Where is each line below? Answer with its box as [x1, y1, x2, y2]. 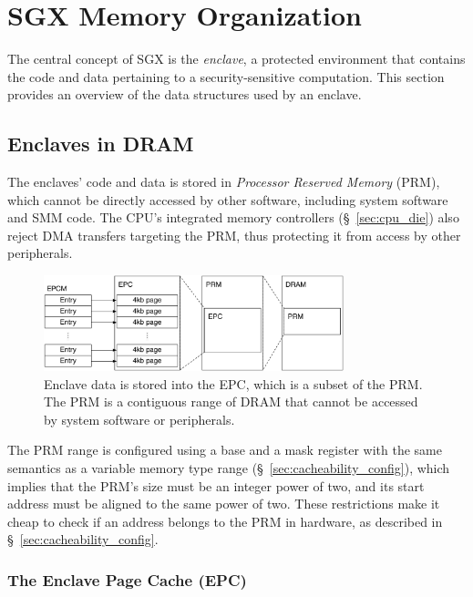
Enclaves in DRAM [7, 129, 194, 158]
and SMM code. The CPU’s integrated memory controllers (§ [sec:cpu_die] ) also [7, 208, 459, 227]
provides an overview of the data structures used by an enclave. [7, 85, 362, 104]
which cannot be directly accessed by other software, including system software [7, 190, 448, 209]
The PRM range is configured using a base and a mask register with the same [7, 440, 442, 459]
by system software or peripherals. [44, 409, 235, 428]
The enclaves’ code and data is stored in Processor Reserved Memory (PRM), [7, 172, 440, 191]
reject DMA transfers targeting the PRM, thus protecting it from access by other [7, 225, 461, 244]
